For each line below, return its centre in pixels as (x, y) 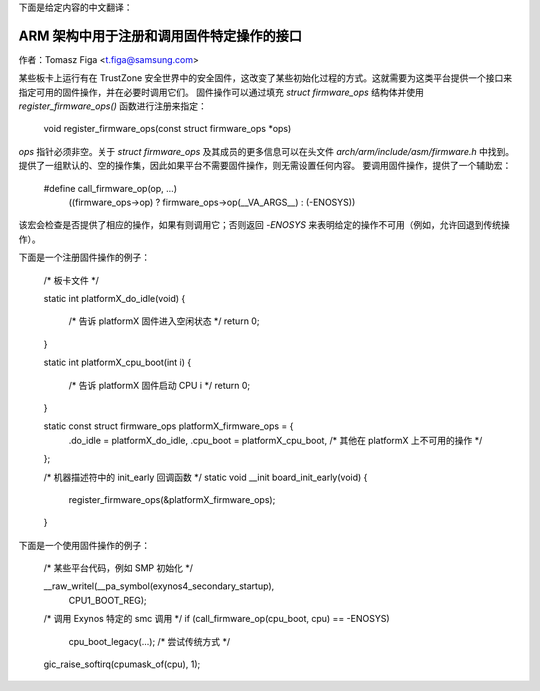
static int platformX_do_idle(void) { (114, 298)
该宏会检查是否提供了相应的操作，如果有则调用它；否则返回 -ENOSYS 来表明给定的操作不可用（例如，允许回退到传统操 (264, 225)
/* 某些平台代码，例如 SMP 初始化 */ (118, 568)
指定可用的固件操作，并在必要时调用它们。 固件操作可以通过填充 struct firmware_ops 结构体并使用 (221, 92)
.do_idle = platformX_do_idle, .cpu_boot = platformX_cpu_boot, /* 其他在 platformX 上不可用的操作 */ (275, 440)
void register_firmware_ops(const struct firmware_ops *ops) (167, 129)
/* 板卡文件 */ (71, 280)
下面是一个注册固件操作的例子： (84, 257)
